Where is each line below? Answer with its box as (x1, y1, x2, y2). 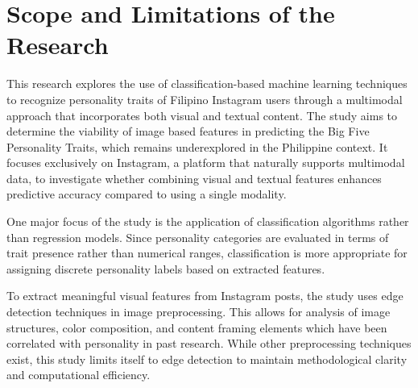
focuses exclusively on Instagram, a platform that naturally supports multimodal (6, 154, 405, 171)
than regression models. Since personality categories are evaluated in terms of (6, 228, 389, 245)
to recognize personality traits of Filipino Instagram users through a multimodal (6, 90, 403, 107)
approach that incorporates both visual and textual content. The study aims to (6, 106, 398, 123)
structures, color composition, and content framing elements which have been (6, 319, 387, 336)
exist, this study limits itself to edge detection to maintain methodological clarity (6, 350, 408, 367)
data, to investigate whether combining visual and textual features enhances (6, 169, 382, 186)
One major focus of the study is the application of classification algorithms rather (6, 213, 409, 230)
